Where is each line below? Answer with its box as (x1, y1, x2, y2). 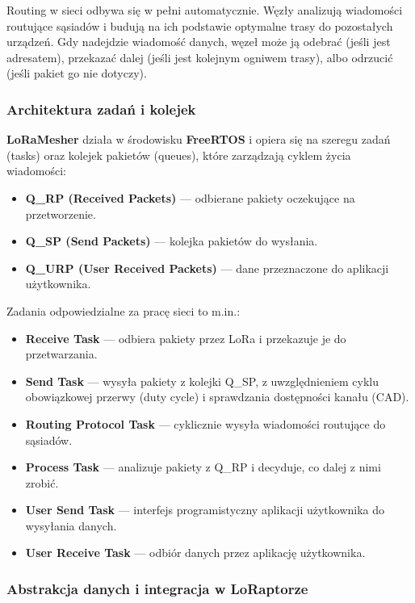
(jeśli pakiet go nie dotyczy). (6, 65, 147, 82)
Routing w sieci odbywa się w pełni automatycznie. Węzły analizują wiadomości (6, 2, 403, 18)
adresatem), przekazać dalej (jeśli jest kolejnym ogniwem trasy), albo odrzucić (6, 48, 393, 65)
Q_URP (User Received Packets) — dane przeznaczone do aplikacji (25, 259, 389, 276)
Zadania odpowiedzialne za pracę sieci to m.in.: (6, 302, 241, 319)
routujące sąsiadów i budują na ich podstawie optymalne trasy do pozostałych (6, 17, 393, 34)
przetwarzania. (25, 345, 98, 362)
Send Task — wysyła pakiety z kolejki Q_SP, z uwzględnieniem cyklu (25, 372, 379, 389)
